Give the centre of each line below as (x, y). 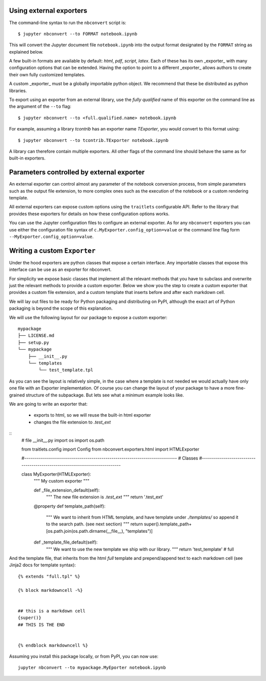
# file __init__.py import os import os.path (63, 440)
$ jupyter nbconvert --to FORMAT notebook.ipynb (78, 34)
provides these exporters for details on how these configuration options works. (89, 214)
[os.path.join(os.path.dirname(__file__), (85, 531)
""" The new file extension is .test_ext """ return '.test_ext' (105, 497)
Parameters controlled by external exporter (77, 172)
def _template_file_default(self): (66, 542)
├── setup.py (33, 342)
